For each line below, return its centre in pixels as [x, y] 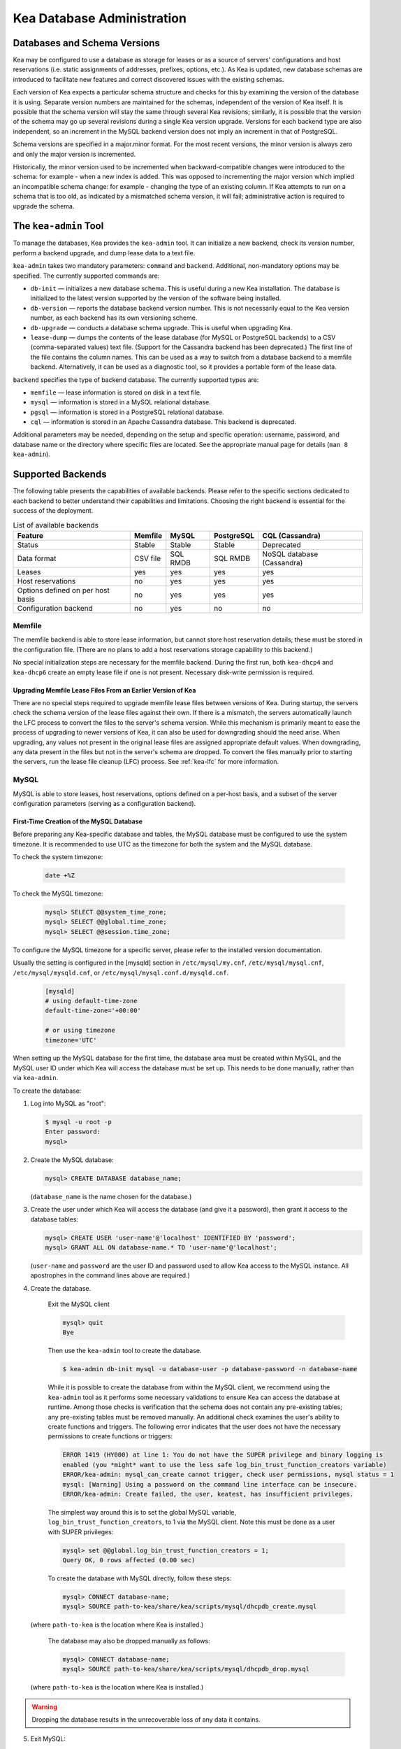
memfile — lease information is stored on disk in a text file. [116, 392]
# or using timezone [80, 1031]
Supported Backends [60, 475]
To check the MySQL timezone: [58, 894]
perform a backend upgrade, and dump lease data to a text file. [104, 253]
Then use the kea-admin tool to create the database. [125, 1351]
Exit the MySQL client [79, 1304]
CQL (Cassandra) [291, 535]
